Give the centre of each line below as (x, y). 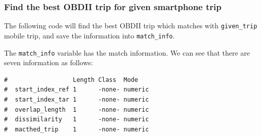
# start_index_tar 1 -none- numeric (77, 99)
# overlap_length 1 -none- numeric (77, 109)
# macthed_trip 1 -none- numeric (77, 129)
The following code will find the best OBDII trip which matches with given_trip (131, 26)
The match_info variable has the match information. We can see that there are (127, 52)
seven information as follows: (49, 62)
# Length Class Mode (71, 80)
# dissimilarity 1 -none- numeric (77, 120)
